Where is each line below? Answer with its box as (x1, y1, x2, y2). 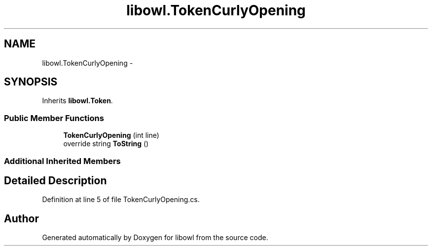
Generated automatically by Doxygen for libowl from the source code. (42, 233, 268, 242)
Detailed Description (4, 174, 107, 187)
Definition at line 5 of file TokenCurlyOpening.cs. (42, 195, 200, 204)
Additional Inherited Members (4, 156, 121, 166)
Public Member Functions (4, 113, 104, 123)
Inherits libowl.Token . (42, 96, 113, 105)
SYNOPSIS (4, 76, 58, 88)
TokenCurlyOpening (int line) (63, 131, 159, 140)
